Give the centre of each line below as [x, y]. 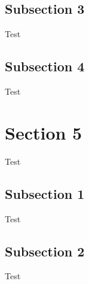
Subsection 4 [45, 66]
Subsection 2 [45, 251]
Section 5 [44, 132]
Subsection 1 [45, 193]
